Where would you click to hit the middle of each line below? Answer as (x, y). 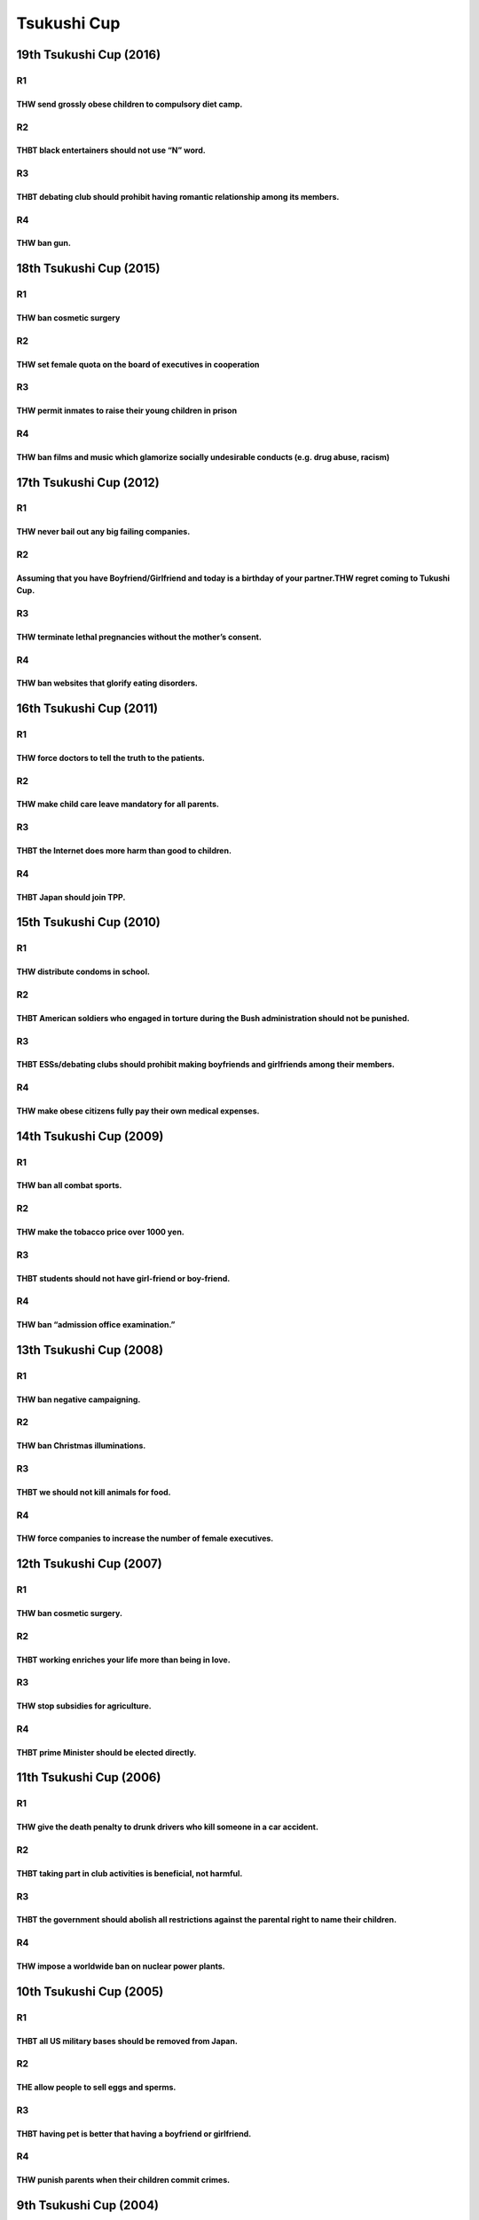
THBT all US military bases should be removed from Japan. (127, 2041)
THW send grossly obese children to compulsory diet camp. (130, 104)
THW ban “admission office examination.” (96, 1325)
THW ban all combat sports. (69, 1185)
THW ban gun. (43, 243)
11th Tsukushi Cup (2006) (89, 1777)
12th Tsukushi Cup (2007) (90, 1564)
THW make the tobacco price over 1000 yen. (101, 1232)
